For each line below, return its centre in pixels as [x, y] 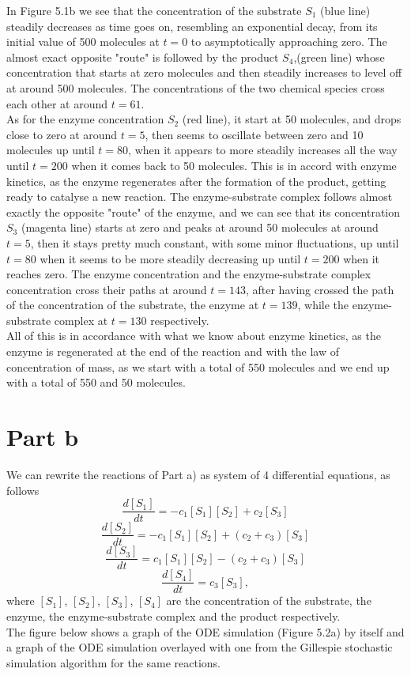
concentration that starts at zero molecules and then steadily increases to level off [204, 72]
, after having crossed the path [320, 289]
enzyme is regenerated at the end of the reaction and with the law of [173, 351]
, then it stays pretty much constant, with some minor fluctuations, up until [215, 242]
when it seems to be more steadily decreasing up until [170, 258]
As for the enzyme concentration [85, 119]
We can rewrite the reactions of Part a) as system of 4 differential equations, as [198, 474]
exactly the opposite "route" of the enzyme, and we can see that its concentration [204, 211]
